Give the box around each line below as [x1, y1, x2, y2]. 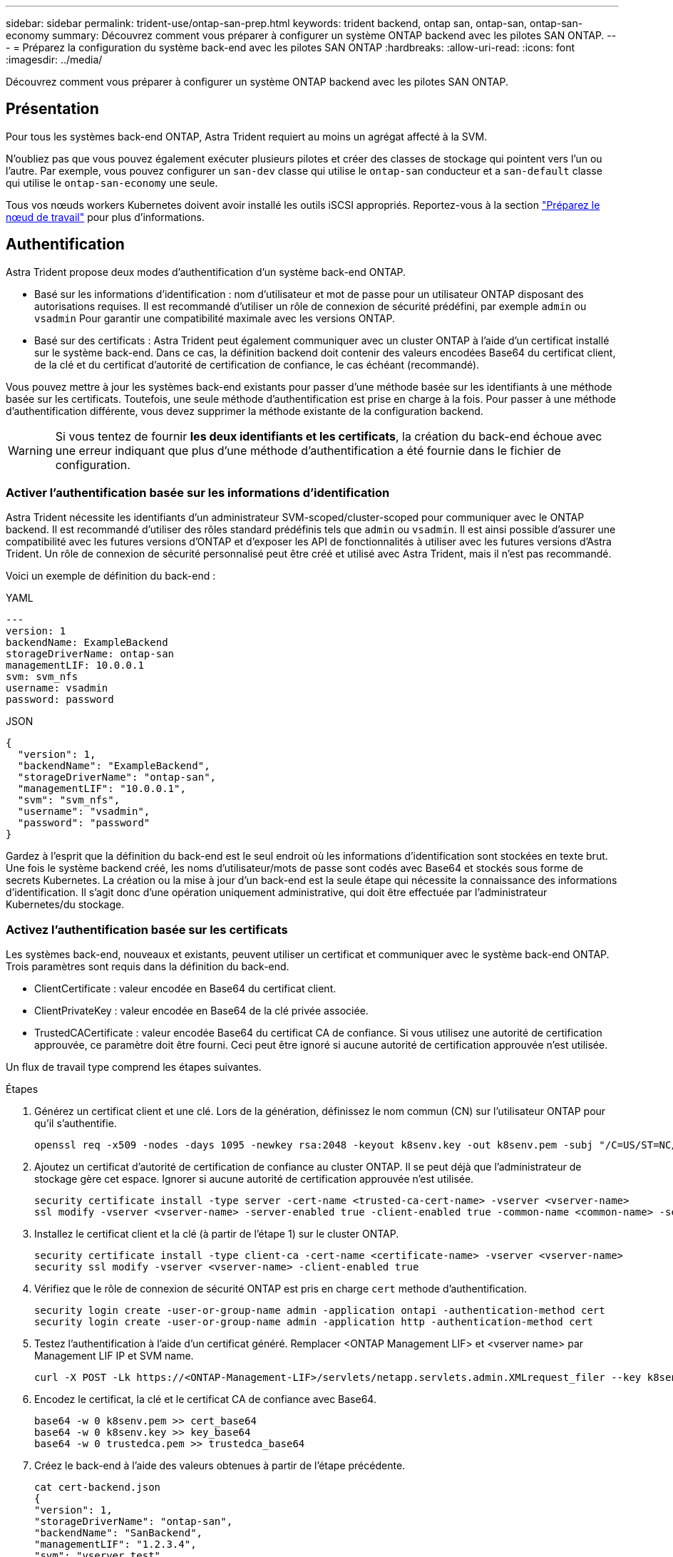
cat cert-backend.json [34, 1481, 161, 1494]
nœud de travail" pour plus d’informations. [6, 210, 205, 223]
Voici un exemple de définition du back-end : [6, 570, 216, 582]
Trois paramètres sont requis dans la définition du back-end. [6, 960, 289, 973]
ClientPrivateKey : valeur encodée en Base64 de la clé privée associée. [34, 1004, 369, 1017]
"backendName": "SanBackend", [34, 1527, 203, 1539]
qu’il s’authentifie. [34, 1117, 117, 1130]
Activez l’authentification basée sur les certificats [6, 922, 288, 937]
